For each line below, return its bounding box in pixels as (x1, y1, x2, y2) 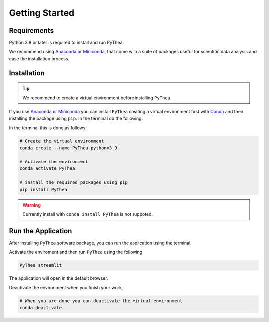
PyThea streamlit (19, 262, 62, 268)
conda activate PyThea (19, 166, 75, 171)
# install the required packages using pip (19, 180, 128, 185)
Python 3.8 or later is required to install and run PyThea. (9, 40, 124, 46)
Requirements (9, 26, 54, 35)
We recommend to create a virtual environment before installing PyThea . (22, 95, 172, 101)
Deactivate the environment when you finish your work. (9, 284, 123, 290)
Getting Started (9, 7, 75, 18)
